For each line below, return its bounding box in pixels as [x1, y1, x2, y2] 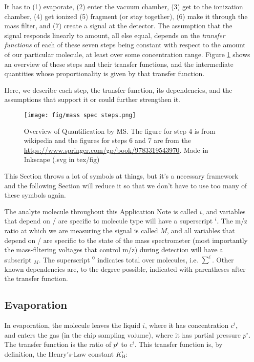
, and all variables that [167, 225, 235, 235]
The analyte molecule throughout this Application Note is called [4, 206, 197, 216]
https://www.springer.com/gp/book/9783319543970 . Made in [24, 144, 209, 155]
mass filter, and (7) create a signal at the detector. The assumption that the [4, 20, 233, 31]
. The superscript [39, 254, 90, 264]
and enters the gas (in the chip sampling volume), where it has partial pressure [4, 329, 241, 340]
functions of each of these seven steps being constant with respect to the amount [4, 40, 246, 50]
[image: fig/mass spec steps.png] [24, 111, 136, 119]
